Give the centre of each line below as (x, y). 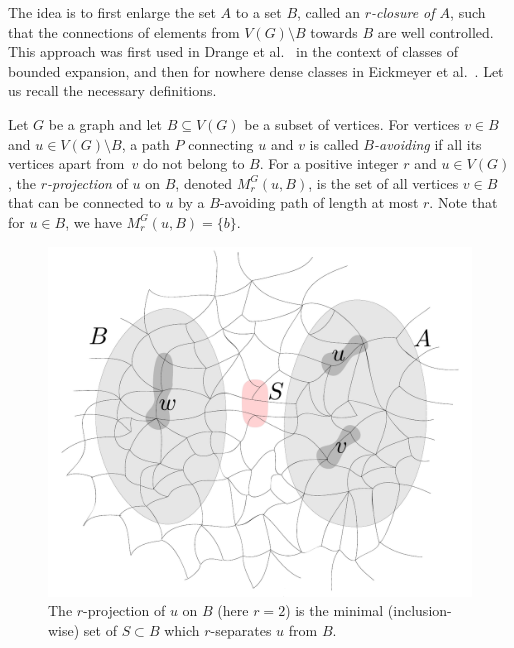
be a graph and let (105, 123)
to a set (258, 12)
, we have (93, 221)
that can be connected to (84, 202)
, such (468, 12)
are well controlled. (435, 31)
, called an (329, 12)
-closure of (403, 12)
